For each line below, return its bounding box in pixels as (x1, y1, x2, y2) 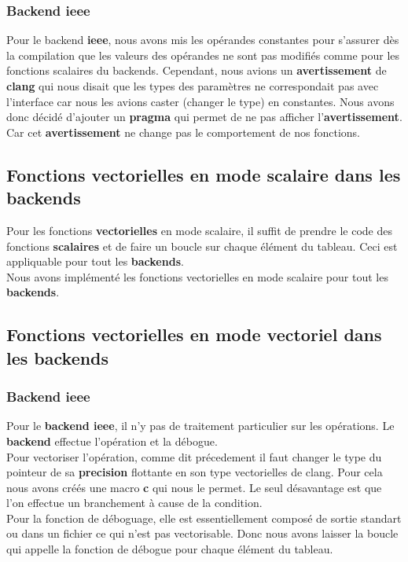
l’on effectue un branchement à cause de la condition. (6, 494, 263, 511)
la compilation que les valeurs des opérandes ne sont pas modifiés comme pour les (6, 46, 400, 63)
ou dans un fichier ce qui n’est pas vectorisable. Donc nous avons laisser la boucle (6, 525, 399, 542)
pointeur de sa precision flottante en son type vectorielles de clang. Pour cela (6, 464, 383, 480)
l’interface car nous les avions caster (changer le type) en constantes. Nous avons (6, 93, 395, 109)
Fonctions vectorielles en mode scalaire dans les (6, 162, 401, 186)
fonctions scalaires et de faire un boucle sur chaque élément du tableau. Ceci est (6, 237, 398, 254)
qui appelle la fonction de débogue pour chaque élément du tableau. (6, 541, 333, 557)
